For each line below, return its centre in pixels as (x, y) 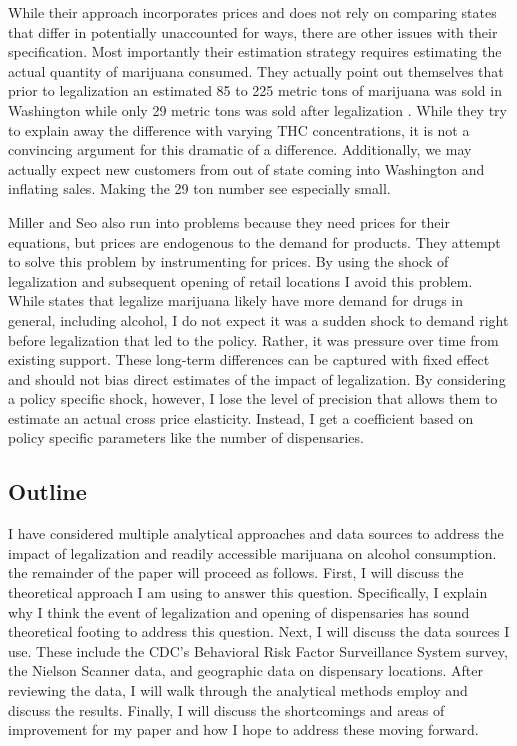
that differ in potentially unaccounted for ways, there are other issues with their (253, 31)
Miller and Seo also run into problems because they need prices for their (229, 221)
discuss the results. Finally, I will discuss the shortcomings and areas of (226, 709)
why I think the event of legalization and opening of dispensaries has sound (239, 611)
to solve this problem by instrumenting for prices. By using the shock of (228, 261)
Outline (47, 491)
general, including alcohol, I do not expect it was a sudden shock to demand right (258, 319)
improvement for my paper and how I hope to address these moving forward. (243, 729)
